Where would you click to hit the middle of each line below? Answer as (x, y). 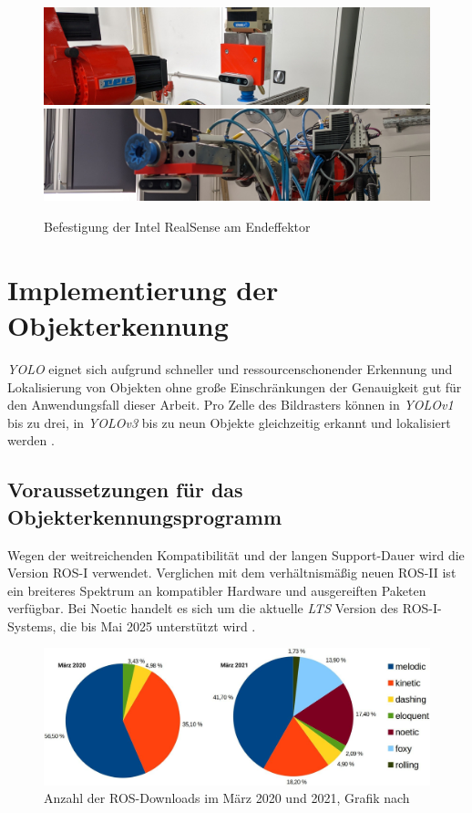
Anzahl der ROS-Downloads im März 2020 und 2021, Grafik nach (227, 798)
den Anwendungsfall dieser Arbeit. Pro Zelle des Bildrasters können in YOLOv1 (231, 405)
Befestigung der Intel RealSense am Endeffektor (177, 227)
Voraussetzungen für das (125, 490)
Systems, (32, 625)
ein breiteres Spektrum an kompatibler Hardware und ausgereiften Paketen (217, 590)
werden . (31, 440)
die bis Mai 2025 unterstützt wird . (158, 625)
